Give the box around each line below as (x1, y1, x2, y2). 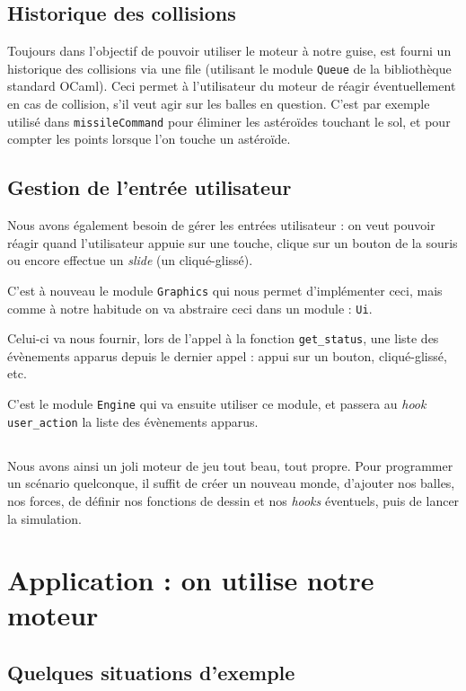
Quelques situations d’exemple (7, 659, 295, 687)
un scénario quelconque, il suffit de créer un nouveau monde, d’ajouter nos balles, (7, 474, 455, 492)
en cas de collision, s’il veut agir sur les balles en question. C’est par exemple (7, 94, 430, 113)
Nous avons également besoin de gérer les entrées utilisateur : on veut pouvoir (7, 216, 435, 235)
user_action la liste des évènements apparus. (7, 412, 259, 430)
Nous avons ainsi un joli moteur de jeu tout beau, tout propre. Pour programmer (7, 456, 453, 474)
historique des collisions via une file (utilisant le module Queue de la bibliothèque (7, 58, 452, 77)
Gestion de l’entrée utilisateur (7, 173, 292, 201)
